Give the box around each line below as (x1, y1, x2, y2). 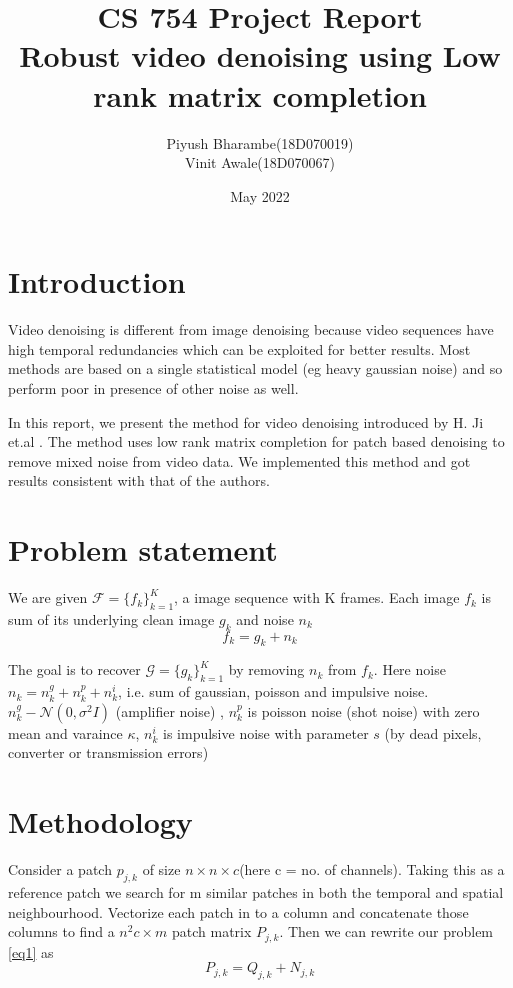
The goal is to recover (8, 659, 141, 680)
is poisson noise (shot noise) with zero (247, 700, 480, 721)
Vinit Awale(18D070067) (185, 152, 335, 173)
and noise (236, 608, 294, 629)
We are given (8, 587, 88, 608)
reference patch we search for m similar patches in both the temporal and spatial (8, 881, 504, 902)
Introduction (8, 261, 186, 302)
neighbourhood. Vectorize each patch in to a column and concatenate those (8, 901, 469, 922)
